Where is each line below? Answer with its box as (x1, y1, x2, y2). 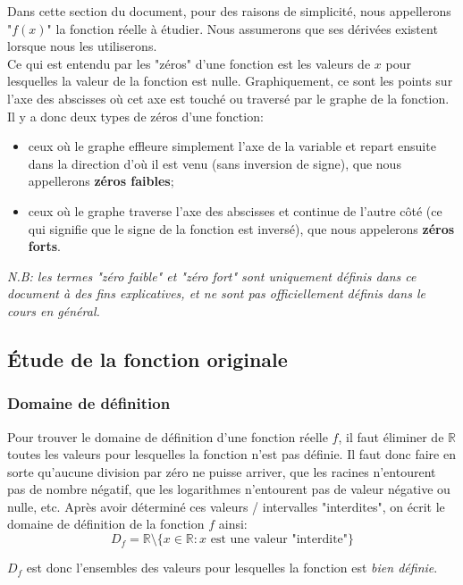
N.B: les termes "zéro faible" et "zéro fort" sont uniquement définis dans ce (7, 266, 417, 285)
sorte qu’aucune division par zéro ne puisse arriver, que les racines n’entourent (7, 462, 436, 481)
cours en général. (7, 301, 100, 320)
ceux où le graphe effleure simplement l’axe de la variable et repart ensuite (28, 137, 436, 155)
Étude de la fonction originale (7, 345, 288, 372)
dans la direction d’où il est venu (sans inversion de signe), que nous (28, 154, 401, 172)
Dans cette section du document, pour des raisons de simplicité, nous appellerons (7, 2, 451, 20)
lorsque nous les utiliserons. (7, 37, 157, 55)
